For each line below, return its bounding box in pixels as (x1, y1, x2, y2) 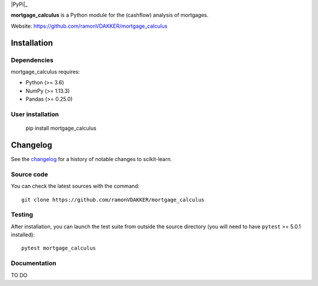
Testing (11, 211, 34, 219)
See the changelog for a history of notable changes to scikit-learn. (11, 155, 172, 162)
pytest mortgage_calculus (21, 245, 97, 252)
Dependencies (11, 56, 54, 64)
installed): (11, 231, 35, 238)
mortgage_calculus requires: (11, 68, 80, 75)
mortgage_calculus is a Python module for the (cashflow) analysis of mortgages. (11, 12, 209, 19)
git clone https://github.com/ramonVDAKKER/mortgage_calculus (21, 196, 205, 203)
